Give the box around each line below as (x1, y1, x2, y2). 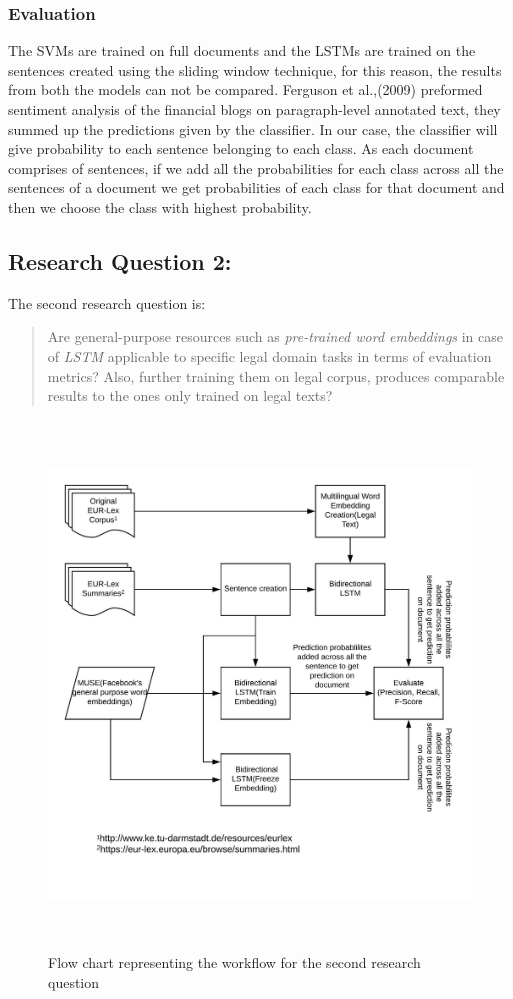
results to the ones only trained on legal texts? (47, 385, 333, 406)
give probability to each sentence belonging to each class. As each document (8, 138, 474, 159)
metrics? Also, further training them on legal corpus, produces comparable (47, 365, 505, 386)
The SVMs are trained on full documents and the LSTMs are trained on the (8, 40, 476, 61)
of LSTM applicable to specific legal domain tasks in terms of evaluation (47, 345, 492, 366)
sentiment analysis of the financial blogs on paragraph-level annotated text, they (8, 99, 501, 119)
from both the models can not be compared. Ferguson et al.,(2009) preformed (8, 79, 483, 100)
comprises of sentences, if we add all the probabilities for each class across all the (8, 157, 504, 178)
